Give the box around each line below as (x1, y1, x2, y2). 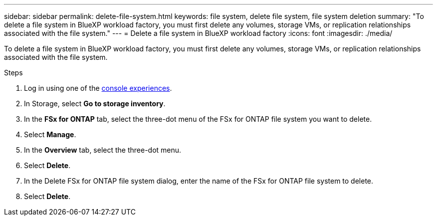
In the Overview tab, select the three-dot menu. (24, 146, 182, 154)
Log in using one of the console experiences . (24, 84, 172, 92)
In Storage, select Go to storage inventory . (24, 99, 166, 108)
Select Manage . (24, 130, 76, 139)
